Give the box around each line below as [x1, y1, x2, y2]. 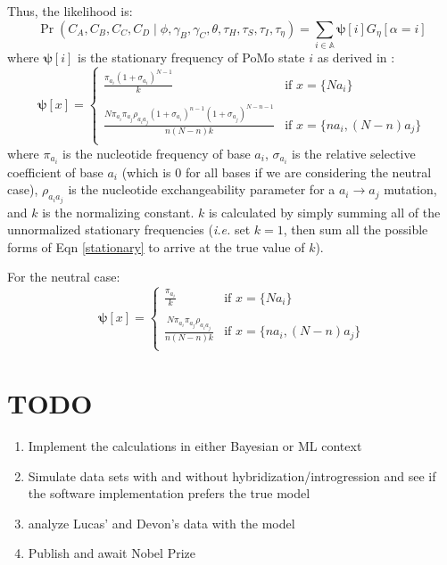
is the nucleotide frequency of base [62, 143, 251, 162]
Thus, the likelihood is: [7, 2, 133, 20]
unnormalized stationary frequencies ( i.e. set [7, 220, 251, 239]
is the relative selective [292, 143, 416, 162]
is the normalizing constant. [42, 202, 195, 221]
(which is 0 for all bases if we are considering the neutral [121, 162, 432, 181]
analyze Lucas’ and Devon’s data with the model [28, 513, 295, 532]
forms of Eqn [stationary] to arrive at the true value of [7, 237, 305, 256]
